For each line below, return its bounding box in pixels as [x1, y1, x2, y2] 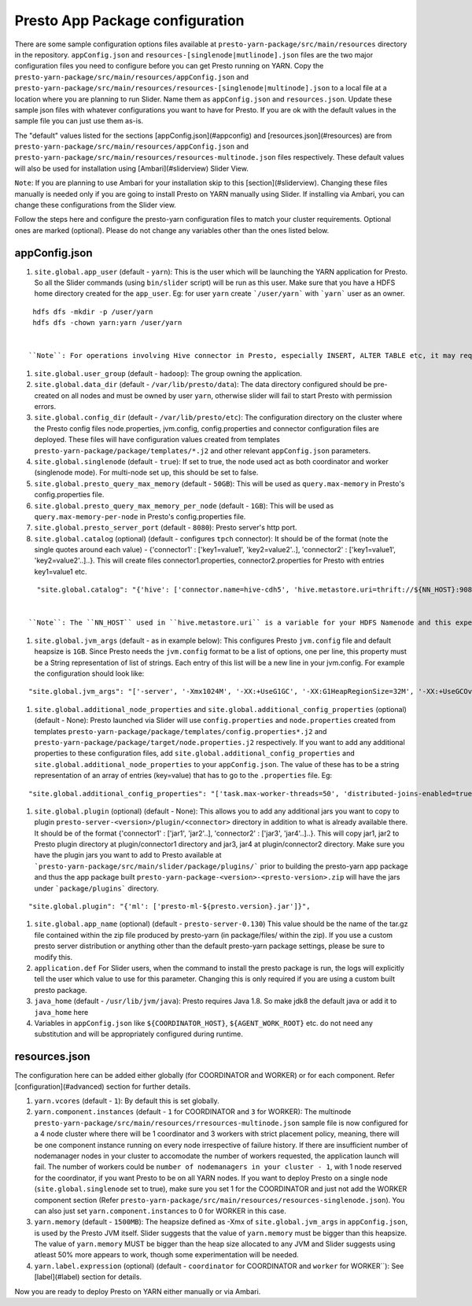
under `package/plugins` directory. [34, 884, 159, 893]
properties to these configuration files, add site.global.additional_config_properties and [34, 748, 356, 758]
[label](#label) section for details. [34, 1272, 142, 1282]
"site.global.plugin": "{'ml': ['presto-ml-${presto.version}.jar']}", [28, 902, 311, 911]
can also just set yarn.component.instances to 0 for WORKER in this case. [34, 1206, 287, 1216]
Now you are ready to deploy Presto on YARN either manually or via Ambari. [14, 1286, 261, 1296]
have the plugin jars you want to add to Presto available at [34, 850, 222, 860]
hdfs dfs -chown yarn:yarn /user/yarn [32, 319, 183, 327]
